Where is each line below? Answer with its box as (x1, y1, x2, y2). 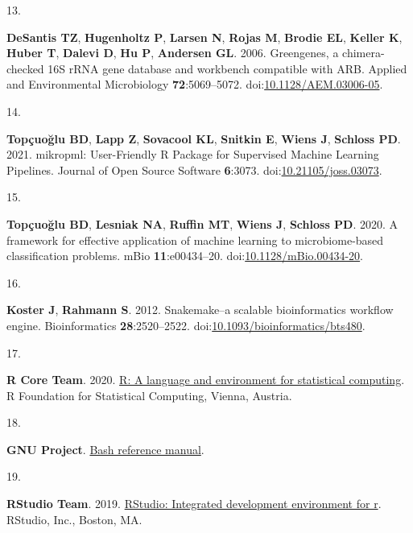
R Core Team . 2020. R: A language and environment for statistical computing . (6, 371, 405, 388)
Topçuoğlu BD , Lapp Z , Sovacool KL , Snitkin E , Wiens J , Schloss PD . (6, 130, 401, 147)
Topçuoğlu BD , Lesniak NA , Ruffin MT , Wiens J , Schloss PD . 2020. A (6, 215, 399, 232)
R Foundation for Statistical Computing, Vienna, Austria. (6, 386, 292, 403)
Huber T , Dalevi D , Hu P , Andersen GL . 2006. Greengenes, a (6, 44, 339, 61)
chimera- (342, 44, 385, 61)
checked (6, 60, 44, 76)
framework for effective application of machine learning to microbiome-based (6, 231, 384, 248)
